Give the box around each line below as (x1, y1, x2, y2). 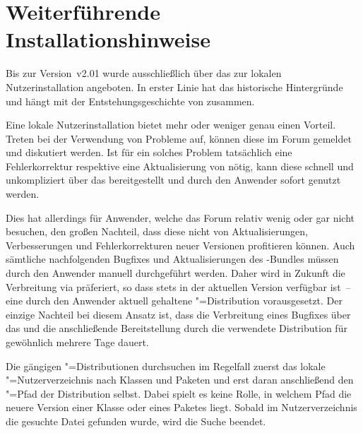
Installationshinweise (6, 25, 210, 54)
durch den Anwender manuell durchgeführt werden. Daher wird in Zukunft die (6, 266, 345, 280)
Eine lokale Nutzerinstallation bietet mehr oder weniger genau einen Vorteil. (6, 117, 336, 132)
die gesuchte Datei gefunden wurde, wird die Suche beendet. (6, 413, 266, 428)
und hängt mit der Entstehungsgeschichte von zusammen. (6, 93, 255, 108)
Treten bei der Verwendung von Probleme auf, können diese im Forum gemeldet (6, 131, 352, 146)
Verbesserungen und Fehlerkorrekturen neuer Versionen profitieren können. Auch (6, 237, 355, 252)
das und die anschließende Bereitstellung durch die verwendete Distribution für (6, 321, 347, 336)
